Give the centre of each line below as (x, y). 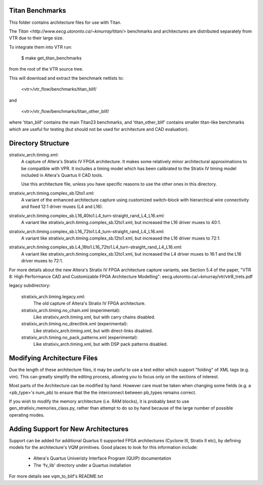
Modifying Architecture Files (53, 358)
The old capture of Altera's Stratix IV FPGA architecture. (90, 303)
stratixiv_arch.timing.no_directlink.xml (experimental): (75, 324)
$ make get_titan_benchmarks (51, 58)
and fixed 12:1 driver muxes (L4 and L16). (62, 206)
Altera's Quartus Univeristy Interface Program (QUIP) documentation (102, 458)
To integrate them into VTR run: (40, 47)
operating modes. (27, 415)
